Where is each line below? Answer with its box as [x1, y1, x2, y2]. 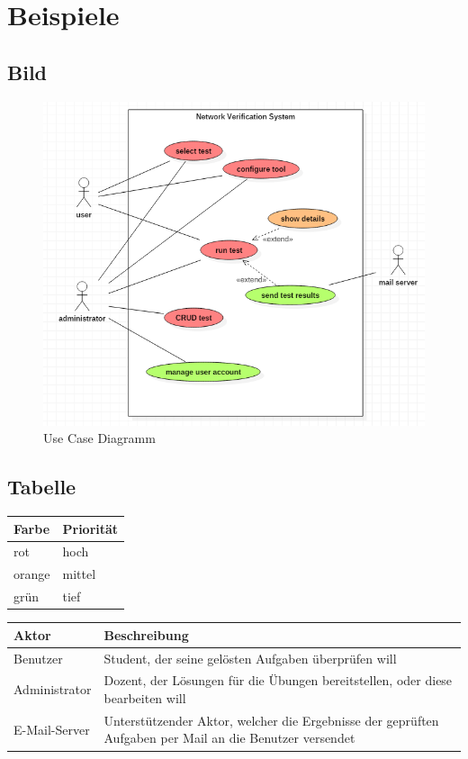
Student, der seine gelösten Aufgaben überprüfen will [103, 648, 397, 667]
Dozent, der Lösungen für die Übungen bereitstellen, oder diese [103, 671, 453, 690]
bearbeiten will [103, 688, 186, 707]
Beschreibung [103, 625, 189, 644]
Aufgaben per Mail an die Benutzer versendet [103, 728, 355, 747]
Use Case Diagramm [43, 429, 156, 447]
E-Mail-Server [13, 719, 90, 738]
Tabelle [7, 473, 76, 501]
